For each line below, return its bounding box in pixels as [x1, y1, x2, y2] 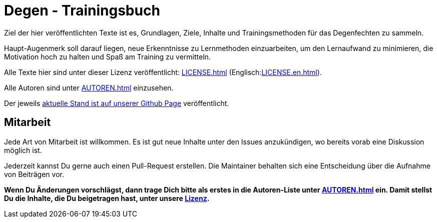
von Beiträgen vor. [4, 169, 64, 178]
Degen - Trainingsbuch [4, 2, 160, 19]
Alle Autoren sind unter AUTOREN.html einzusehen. [4, 83, 174, 92]
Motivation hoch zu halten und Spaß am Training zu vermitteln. [4, 52, 211, 61]
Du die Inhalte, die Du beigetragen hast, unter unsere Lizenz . [4, 193, 210, 202]
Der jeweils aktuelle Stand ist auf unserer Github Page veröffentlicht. [4, 98, 229, 107]
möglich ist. [4, 145, 42, 154]
